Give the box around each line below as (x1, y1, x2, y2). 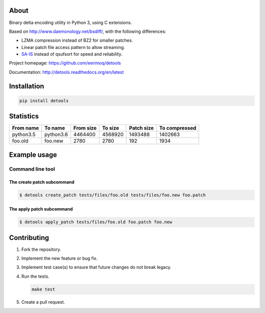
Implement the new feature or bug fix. (21, 255, 98, 261)
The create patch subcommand (9, 179, 75, 185)
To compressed (159, 125, 196, 132)
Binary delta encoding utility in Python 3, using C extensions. (9, 20, 132, 25)
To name (44, 125, 65, 132)
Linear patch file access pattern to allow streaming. (21, 44, 125, 50)
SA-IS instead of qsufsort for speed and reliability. (21, 51, 123, 57)
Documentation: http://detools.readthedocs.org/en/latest (9, 69, 124, 75)
